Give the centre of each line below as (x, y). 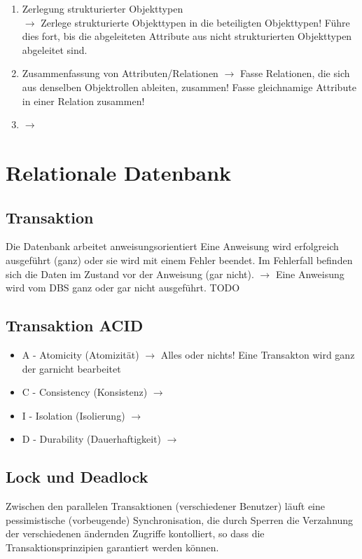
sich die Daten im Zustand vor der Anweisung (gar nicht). (130, 274)
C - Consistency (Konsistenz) (85, 392)
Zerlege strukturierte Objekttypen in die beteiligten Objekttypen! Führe (195, 22)
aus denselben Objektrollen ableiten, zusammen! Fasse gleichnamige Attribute (189, 87)
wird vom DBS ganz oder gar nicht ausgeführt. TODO (123, 288)
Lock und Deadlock (77, 477)
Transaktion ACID (75, 325)
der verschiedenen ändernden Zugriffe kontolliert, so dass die (135, 533)
